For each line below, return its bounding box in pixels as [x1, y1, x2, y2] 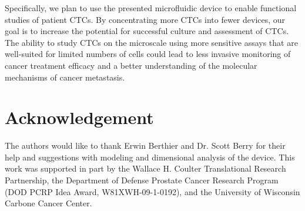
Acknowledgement [5, 105, 154, 129]
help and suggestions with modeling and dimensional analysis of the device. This [5, 150, 295, 163]
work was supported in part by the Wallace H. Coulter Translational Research [5, 162, 286, 175]
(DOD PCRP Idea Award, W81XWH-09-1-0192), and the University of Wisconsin [5, 185, 300, 197]
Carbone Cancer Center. [5, 197, 92, 209]
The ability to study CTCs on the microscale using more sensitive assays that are [5, 36, 298, 48]
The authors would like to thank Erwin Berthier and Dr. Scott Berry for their [5, 139, 286, 152]
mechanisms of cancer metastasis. [5, 71, 125, 83]
